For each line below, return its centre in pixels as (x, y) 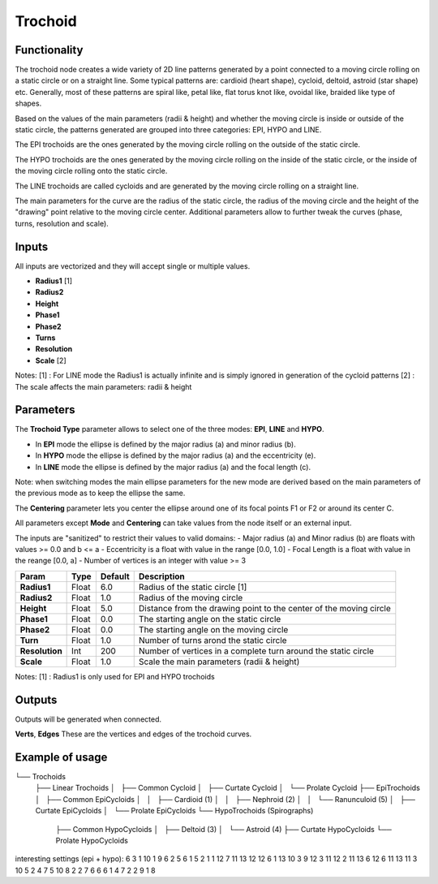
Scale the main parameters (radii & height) (219, 662)
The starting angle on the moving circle (213, 629)
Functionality (49, 50)
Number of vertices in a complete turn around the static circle (256, 651)
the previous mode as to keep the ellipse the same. (100, 493)
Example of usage (61, 757)
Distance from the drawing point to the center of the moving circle (264, 608)
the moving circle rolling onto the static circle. (91, 171)
